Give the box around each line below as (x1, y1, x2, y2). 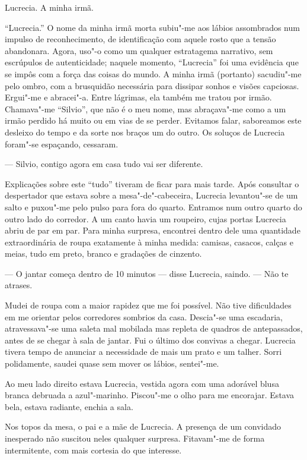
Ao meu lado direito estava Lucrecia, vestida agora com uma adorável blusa (5, 377, 279, 389)
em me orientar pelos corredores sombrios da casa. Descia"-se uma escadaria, (5, 310, 283, 323)
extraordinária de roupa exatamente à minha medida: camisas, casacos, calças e (5, 235, 293, 248)
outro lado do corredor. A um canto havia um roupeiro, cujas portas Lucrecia (5, 212, 286, 225)
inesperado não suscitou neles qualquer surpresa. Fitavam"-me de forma (5, 432, 265, 444)
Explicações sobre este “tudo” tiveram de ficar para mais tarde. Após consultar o (5, 177, 299, 190)
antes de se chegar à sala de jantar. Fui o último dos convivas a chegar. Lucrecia (5, 333, 296, 346)
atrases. (5, 279, 33, 291)
